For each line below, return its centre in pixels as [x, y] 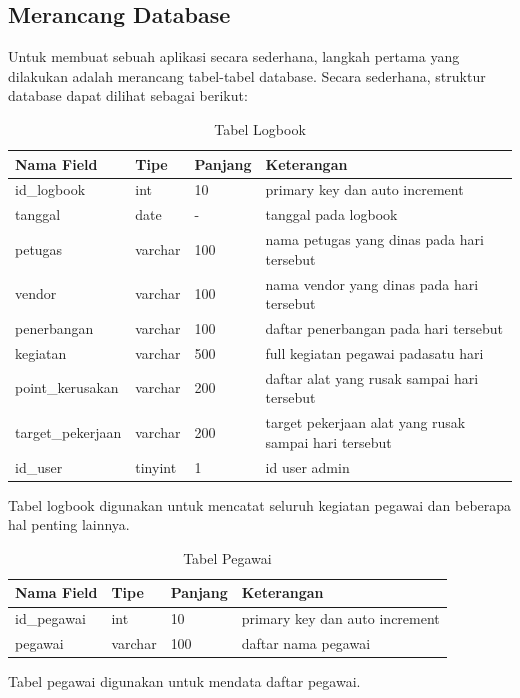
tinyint [156, 466]
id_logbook [50, 189]
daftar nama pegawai [306, 643]
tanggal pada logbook [331, 214]
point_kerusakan [67, 387]
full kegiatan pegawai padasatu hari [374, 352]
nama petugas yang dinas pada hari [374, 239]
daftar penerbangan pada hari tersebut [384, 327]
